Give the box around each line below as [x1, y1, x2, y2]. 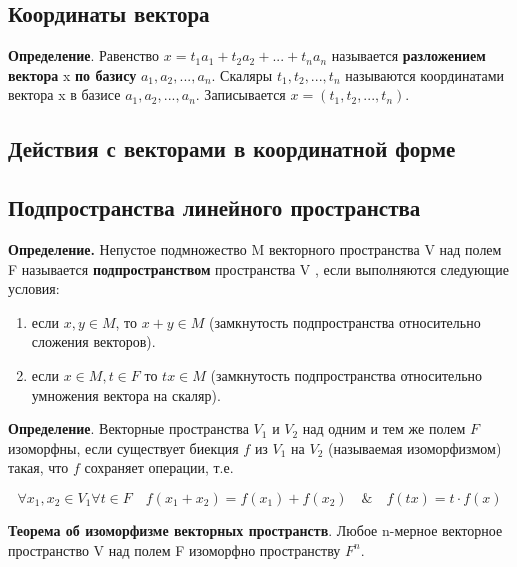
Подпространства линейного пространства [8, 192, 421, 223]
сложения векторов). [31, 331, 156, 352]
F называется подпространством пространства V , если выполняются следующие [8, 258, 509, 279]
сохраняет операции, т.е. [84, 457, 234, 478]
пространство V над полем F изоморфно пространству [8, 539, 341, 560]
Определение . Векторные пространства [8, 418, 249, 439]
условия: [8, 278, 60, 299]
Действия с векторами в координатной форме [8, 133, 456, 164]
